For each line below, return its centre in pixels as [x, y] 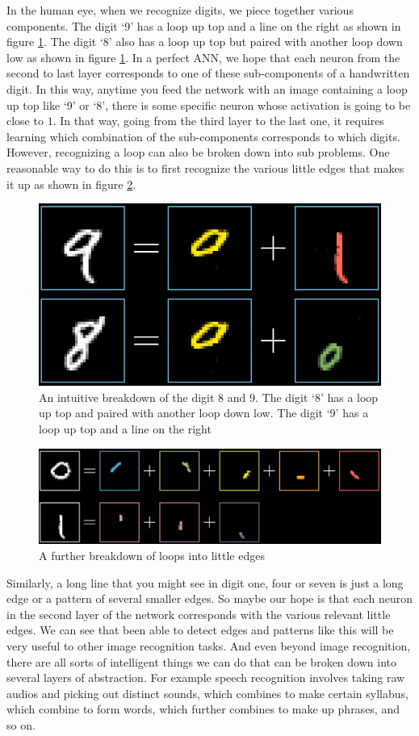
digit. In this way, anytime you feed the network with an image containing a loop [207, 88]
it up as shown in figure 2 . [71, 184]
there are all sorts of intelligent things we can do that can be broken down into [201, 661]
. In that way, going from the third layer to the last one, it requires [218, 121]
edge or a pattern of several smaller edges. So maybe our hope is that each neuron [209, 598]
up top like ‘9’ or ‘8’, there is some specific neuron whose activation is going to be [209, 105]
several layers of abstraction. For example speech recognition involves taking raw [206, 677]
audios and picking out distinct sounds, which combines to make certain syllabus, [207, 693]
